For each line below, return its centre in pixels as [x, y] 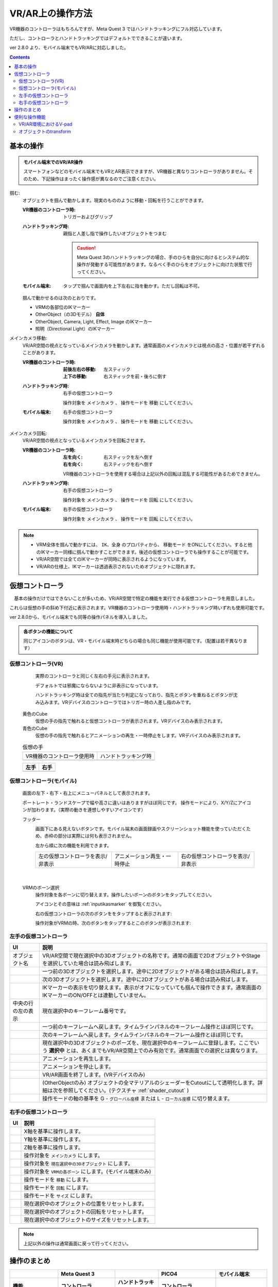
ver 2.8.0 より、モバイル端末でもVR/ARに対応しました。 [69, 48]
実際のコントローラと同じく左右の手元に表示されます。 [94, 676]
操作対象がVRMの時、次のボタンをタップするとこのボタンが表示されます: [113, 923]
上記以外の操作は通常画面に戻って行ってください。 [77, 1244]
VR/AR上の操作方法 [51, 13]
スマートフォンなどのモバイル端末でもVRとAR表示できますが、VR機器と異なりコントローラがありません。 [136, 171]
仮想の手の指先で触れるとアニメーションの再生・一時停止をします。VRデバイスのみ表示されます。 [139, 736]
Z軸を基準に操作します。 [54, 1147]
